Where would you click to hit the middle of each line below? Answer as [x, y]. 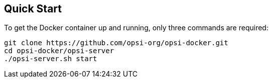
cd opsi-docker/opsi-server [59, 51]
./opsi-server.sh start [51, 59]
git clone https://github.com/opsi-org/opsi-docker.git [116, 43]
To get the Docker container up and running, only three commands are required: [136, 28]
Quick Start [33, 9]
